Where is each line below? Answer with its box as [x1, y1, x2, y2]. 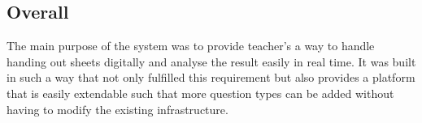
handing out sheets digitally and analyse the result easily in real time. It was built [7, 53, 416, 70]
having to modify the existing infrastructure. [7, 100, 228, 117]
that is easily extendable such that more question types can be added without [7, 84, 394, 101]
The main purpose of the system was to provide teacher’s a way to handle [7, 37, 375, 54]
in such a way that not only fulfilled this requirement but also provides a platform [7, 69, 415, 86]
